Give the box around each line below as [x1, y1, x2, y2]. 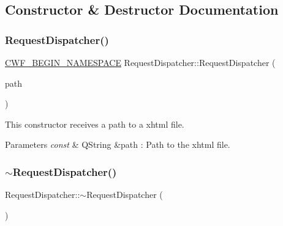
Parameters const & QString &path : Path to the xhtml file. [5, 138, 230, 151]
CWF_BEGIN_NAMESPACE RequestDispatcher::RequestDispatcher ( [5, 56, 276, 68]
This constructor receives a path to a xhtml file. [5, 117, 184, 130]
